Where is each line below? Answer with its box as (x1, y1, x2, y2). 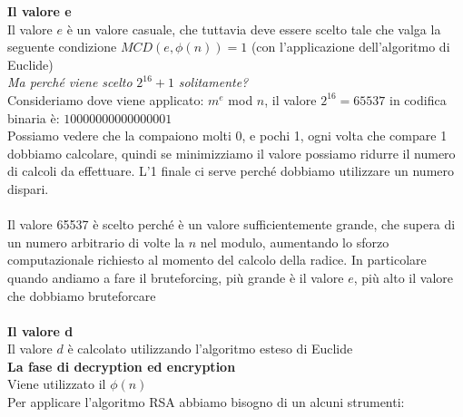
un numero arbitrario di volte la (7, 232, 185, 251)
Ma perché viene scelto (7, 73, 133, 92)
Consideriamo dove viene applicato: (7, 90, 204, 109)
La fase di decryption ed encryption (7, 356, 236, 375)
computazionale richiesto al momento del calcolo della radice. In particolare (7, 250, 427, 269)
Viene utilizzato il (7, 374, 106, 393)
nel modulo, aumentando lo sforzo (200, 232, 389, 251)
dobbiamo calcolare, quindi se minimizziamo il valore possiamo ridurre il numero (7, 143, 456, 162)
